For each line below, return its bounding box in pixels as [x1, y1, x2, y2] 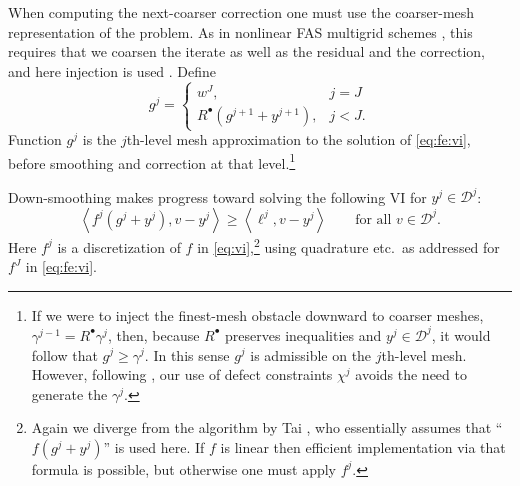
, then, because [107, 324, 200, 345]
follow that [31, 344, 98, 365]
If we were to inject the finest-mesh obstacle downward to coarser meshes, [31, 304, 484, 325]
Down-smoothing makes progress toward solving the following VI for [8, 186, 427, 207]
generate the [31, 383, 108, 404]
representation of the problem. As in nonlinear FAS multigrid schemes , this [8, 21, 473, 42]
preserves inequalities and [225, 324, 382, 345]
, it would [431, 324, 491, 345]
